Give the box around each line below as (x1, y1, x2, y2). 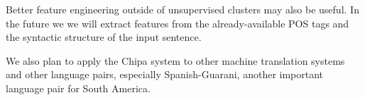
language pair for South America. (6, 80, 151, 95)
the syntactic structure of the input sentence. (6, 30, 202, 44)
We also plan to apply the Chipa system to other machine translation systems (6, 53, 345, 68)
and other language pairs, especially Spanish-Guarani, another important (6, 67, 324, 82)
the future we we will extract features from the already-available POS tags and (6, 15, 349, 30)
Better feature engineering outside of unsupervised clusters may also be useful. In (6, 2, 359, 16)
